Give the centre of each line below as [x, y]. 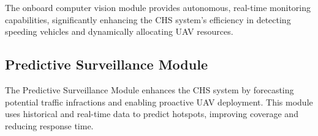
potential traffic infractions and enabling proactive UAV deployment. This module [159, 102]
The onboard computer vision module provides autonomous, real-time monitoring [158, 7]
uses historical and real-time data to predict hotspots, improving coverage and [152, 114]
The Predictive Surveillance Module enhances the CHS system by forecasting [150, 89]
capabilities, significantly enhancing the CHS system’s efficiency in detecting [148, 19]
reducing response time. [49, 125]
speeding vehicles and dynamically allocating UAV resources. [119, 31]
